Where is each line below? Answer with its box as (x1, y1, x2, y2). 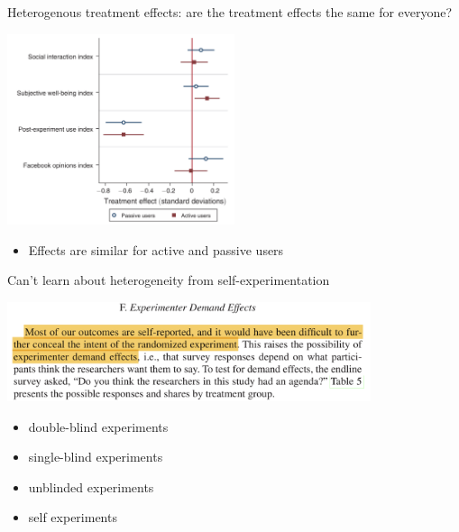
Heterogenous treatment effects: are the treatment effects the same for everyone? (7, 3, 453, 21)
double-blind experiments (28, 417, 169, 436)
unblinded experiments (28, 477, 154, 496)
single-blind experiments (28, 447, 163, 466)
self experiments (28, 508, 117, 527)
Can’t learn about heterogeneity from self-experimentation (7, 271, 330, 289)
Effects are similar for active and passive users (28, 240, 284, 259)
